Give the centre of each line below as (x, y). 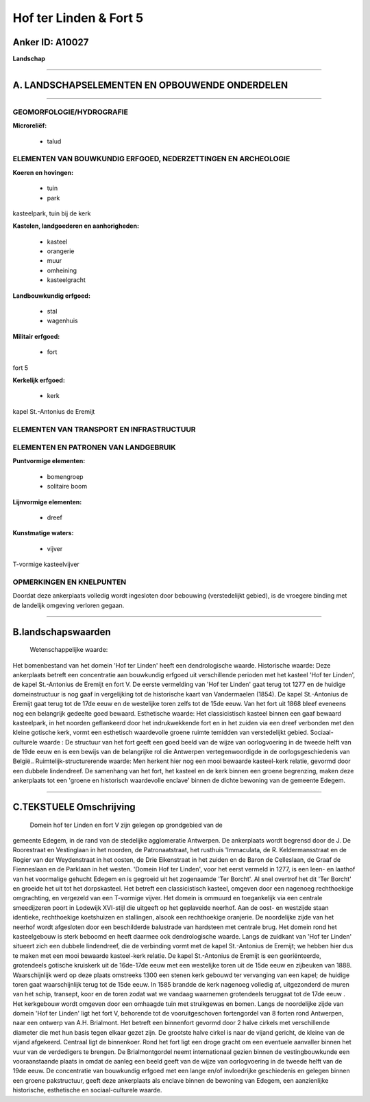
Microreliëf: (30, 126)
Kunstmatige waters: (43, 533)
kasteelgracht (66, 280)
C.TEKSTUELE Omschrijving (74, 807)
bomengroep (65, 476)
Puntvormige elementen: (49, 461)
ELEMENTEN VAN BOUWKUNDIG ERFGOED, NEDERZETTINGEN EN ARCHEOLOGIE (151, 159)
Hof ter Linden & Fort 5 (78, 18)
